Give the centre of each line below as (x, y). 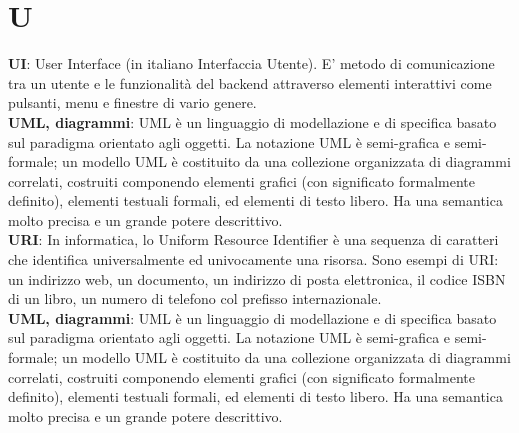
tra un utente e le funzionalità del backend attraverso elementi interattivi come (250, 82)
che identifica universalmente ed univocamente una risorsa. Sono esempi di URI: (253, 259)
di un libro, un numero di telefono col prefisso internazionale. (195, 298)
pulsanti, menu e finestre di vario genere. (132, 102)
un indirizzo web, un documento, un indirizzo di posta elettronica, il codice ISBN (257, 278)
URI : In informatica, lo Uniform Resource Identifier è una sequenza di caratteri (253, 239)
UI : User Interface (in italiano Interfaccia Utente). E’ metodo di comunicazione (251, 63)
